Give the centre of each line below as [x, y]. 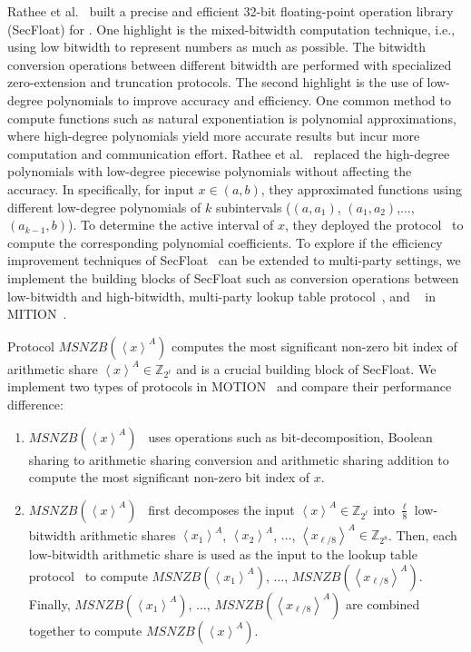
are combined [383, 603]
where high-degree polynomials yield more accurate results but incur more [214, 136]
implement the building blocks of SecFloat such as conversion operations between [233, 277]
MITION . [37, 314]
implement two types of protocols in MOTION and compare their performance [230, 386]
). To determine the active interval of [171, 225]
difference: [35, 405]
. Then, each [422, 534]
